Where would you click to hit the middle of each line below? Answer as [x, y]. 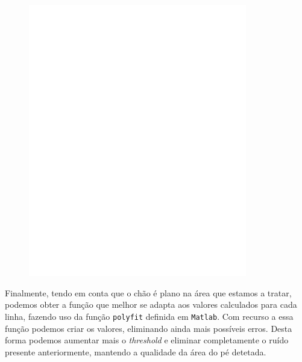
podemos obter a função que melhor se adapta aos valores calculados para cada [151, 304]
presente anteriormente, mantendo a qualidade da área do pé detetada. [136, 351]
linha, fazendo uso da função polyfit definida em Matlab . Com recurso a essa [149, 316]
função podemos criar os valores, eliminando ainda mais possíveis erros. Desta [149, 328]
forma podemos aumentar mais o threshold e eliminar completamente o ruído [147, 340]
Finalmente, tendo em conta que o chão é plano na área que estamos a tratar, [148, 292]
